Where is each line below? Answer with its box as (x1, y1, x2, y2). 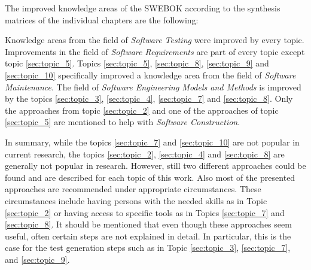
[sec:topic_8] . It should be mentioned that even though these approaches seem (5, 218, 292, 230)
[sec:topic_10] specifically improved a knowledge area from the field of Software (5, 68, 296, 81)
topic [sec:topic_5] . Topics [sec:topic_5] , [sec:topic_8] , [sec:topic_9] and (5, 57, 269, 69)
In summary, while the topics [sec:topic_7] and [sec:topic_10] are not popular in (5, 135, 300, 148)
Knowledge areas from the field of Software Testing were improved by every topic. (5, 34, 304, 46)
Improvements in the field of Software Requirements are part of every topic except (5, 45, 305, 57)
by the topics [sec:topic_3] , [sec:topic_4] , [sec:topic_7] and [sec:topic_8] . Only (5, 92, 293, 105)
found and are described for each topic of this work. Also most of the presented (5, 171, 295, 183)
